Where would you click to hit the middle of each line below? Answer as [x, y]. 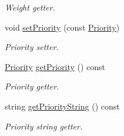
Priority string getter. [44, 126]
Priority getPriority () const [55, 66]
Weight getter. [30, 7]
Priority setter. [32, 47]
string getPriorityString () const [62, 106]
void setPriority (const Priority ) [62, 27]
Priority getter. [32, 86]
